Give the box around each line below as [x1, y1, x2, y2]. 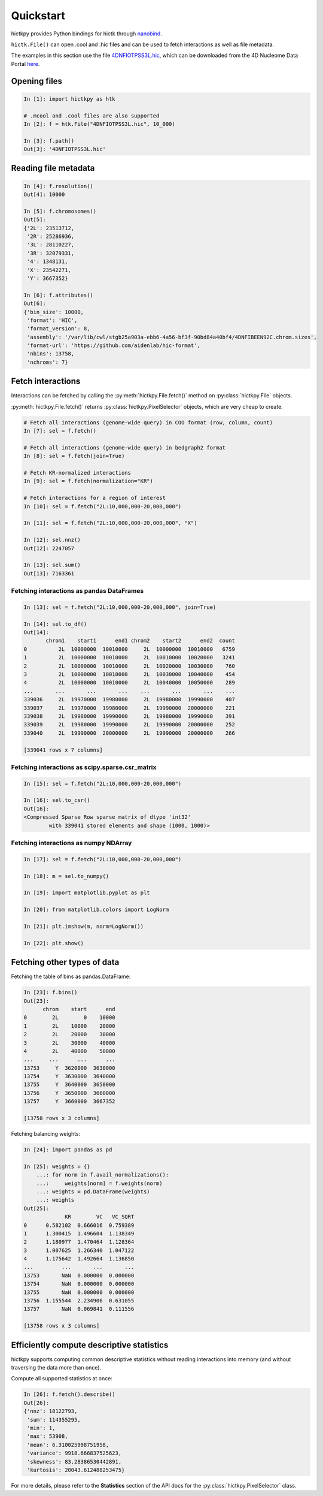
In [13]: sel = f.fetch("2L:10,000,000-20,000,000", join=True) [23, 604, 217, 611]
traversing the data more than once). [11, 1364, 102, 1371]
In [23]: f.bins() [23, 989, 78, 996]
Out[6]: [23, 300, 46, 307]
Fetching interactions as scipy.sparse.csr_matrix [11, 763, 157, 771]
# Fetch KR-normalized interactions [23, 469, 132, 476]
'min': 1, [27, 1425, 56, 1432]
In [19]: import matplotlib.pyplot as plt [23, 889, 150, 896]
